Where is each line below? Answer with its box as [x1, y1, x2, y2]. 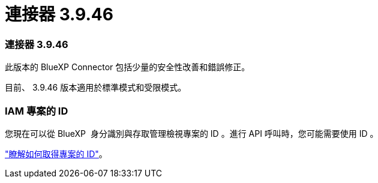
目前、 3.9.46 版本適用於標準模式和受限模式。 [5, 82, 187, 93]
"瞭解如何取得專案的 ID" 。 [5, 148, 107, 159]
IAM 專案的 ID [5, 104, 68, 117]
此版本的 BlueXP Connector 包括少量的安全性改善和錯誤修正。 [5, 62, 250, 73]
